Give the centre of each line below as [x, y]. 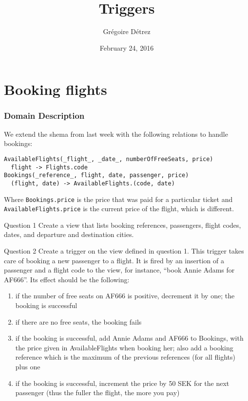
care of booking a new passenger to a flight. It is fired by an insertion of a [114, 260]
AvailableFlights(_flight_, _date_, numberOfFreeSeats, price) [109, 159]
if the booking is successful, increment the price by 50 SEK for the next [122, 383]
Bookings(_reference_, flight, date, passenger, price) [96, 175]
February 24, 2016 [127, 47]
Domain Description [44, 116]
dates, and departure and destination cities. [69, 234]
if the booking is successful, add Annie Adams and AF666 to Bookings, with [129, 338]
